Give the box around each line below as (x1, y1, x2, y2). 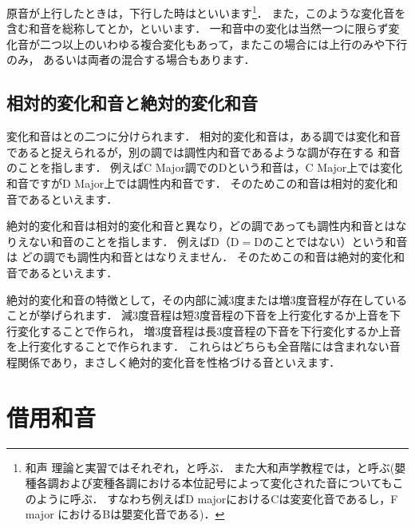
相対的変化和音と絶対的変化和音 (6, 90, 258, 115)
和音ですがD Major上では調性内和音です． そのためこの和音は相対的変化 (6, 175, 387, 192)
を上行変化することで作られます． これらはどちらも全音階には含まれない (6, 338, 389, 355)
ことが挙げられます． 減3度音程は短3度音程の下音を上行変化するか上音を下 (6, 307, 401, 324)
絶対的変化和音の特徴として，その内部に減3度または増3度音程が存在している (6, 291, 408, 308)
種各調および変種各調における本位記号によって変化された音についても (25, 474, 393, 491)
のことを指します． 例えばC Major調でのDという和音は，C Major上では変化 (6, 159, 403, 176)
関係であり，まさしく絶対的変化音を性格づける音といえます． (17, 353, 341, 370)
